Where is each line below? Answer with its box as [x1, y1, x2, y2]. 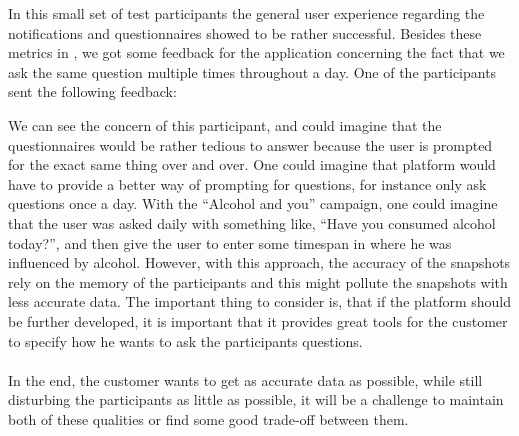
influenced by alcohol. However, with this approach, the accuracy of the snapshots [8, 252, 511, 273]
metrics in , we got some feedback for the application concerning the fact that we [8, 42, 505, 63]
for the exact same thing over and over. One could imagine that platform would [8, 154, 496, 175]
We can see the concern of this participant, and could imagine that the [8, 114, 442, 135]
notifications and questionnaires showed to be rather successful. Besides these [8, 22, 482, 43]
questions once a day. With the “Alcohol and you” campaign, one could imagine [8, 193, 498, 214]
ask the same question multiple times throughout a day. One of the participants [8, 61, 497, 82]
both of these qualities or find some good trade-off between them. [8, 408, 409, 429]
